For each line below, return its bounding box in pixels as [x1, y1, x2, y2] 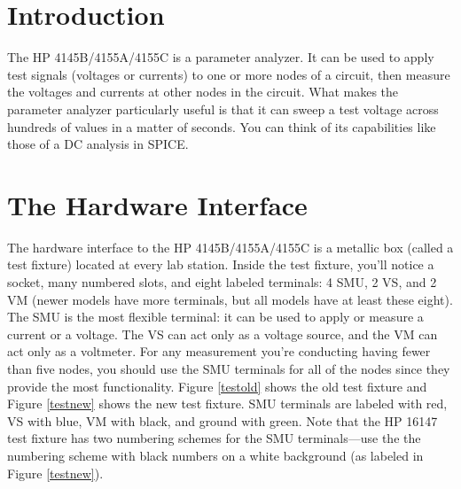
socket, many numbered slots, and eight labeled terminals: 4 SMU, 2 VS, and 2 [7, 273, 437, 291]
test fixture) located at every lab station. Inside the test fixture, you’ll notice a [7, 255, 434, 274]
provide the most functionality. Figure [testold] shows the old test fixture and [7, 376, 427, 395]
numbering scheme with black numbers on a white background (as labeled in [7, 446, 424, 464]
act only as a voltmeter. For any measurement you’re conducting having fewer [7, 342, 431, 361]
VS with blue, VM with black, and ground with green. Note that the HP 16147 [7, 411, 438, 430]
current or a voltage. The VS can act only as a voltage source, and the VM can [7, 324, 438, 343]
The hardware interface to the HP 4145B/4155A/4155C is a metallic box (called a [7, 237, 454, 256]
